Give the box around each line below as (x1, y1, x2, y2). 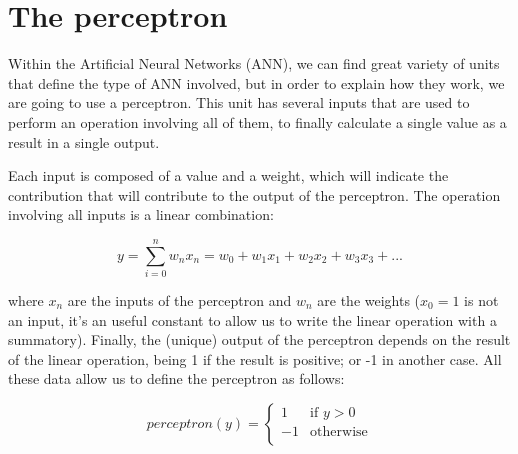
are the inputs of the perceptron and (67, 290, 292, 310)
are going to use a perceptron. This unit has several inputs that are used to (8, 92, 470, 113)
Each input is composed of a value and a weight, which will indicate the (8, 165, 449, 186)
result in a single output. (8, 131, 160, 152)
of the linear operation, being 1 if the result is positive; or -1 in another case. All (8, 348, 502, 369)
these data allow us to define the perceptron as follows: (8, 368, 345, 389)
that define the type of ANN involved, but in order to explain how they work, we (8, 72, 505, 93)
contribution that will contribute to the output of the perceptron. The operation (8, 184, 501, 205)
